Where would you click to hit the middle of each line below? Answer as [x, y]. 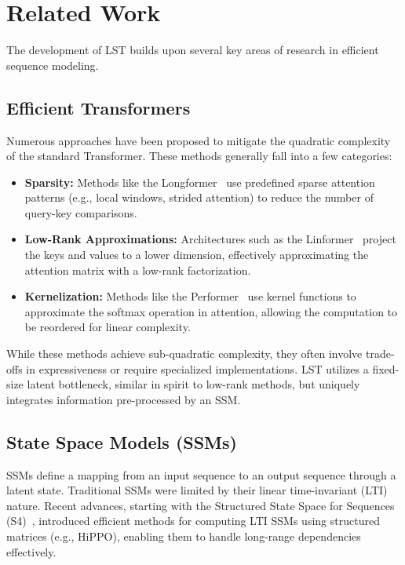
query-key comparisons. [81, 212]
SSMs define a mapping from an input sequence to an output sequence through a [201, 474]
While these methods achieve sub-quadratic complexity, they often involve [184, 354]
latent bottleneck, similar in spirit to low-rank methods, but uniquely [193, 384]
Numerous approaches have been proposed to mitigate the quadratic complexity [199, 140]
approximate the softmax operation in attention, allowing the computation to [211, 311]
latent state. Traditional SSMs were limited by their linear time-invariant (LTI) [197, 490]
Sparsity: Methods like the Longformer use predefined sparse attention [200, 182]
